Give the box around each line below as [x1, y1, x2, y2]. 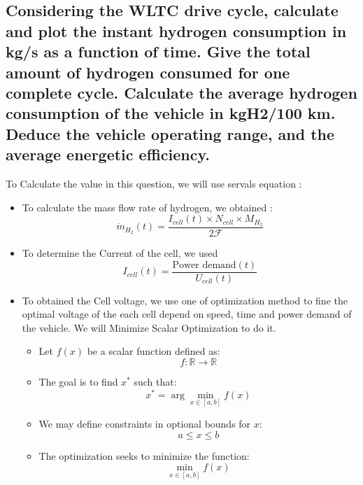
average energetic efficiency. [6, 143, 210, 165]
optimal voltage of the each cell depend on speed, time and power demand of [22, 307, 352, 321]
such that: [134, 374, 177, 389]
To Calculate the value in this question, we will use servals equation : [6, 176, 302, 190]
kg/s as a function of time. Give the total [6, 41, 311, 62]
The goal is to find [38, 374, 118, 389]
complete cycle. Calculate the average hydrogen [6, 81, 357, 103]
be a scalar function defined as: [87, 344, 220, 358]
